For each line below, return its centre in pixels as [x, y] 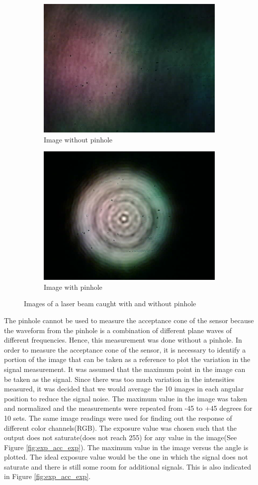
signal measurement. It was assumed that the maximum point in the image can [125, 369]
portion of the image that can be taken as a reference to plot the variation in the [127, 359]
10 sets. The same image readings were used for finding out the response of [118, 418]
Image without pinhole [78, 139]
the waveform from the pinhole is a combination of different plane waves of [118, 330]
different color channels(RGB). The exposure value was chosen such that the [120, 427]
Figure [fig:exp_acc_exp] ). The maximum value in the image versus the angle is [126, 447]
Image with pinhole [73, 287]
